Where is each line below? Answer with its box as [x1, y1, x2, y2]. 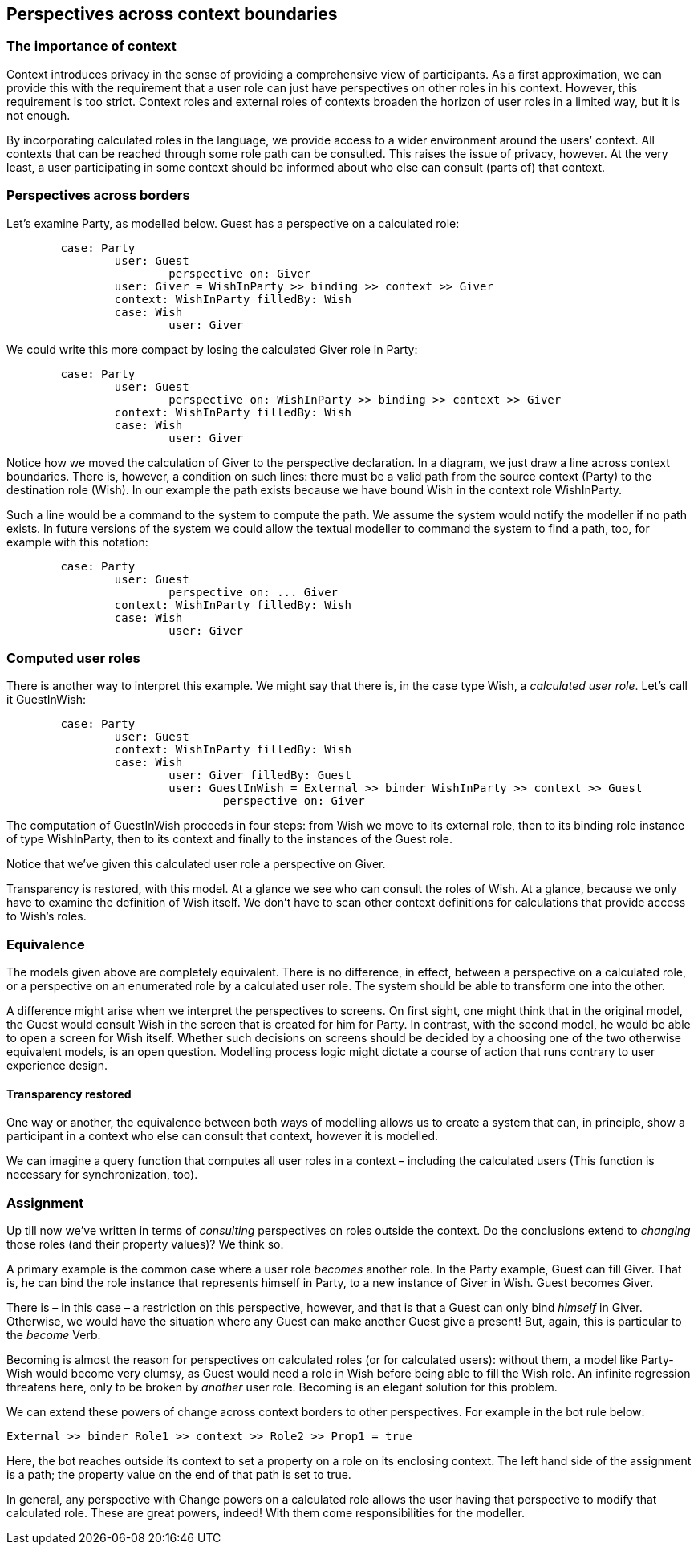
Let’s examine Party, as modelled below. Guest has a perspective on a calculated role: [6, 216, 460, 230]
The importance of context [6, 38, 177, 55]
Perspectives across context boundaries [6, 4, 338, 24]
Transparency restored [6, 1086, 132, 1101]
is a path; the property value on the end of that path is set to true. [6, 1468, 351, 1482]
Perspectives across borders [6, 187, 190, 204]
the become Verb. [6, 1328, 101, 1342]
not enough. [6, 108, 71, 122]
